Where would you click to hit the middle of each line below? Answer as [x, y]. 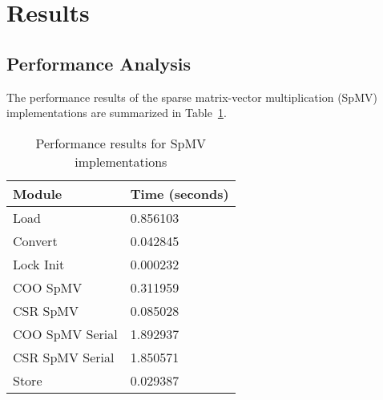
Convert [35, 240]
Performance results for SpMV [121, 143]
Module [38, 193]
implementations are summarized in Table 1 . [117, 113]
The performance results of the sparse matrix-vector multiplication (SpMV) [192, 97]
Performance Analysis [99, 63]
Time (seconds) [179, 193]
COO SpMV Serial [65, 333]
